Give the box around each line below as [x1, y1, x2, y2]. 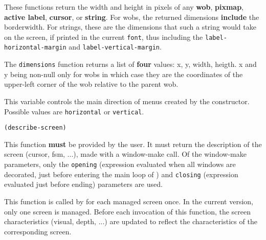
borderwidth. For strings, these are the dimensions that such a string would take [4, 21, 256, 32]
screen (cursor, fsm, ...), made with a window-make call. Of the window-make [4, 149, 247, 159]
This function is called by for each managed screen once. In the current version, [4, 196, 253, 206]
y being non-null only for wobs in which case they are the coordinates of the [4, 68, 243, 79]
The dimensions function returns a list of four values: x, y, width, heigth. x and [4, 59, 257, 69]
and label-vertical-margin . [69, 41, 162, 52]
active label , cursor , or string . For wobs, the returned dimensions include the [4, 11, 259, 22]
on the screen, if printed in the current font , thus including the [4, 31, 203, 42]
